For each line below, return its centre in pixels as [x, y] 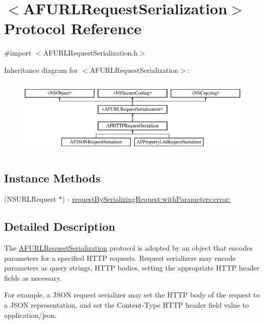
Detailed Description [60, 226]
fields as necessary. [33, 277]
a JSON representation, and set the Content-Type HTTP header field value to [127, 305]
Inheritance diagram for [41, 70]
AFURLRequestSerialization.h [90, 53]
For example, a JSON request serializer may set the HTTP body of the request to [132, 295]
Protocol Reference [73, 28]
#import [18, 53]
